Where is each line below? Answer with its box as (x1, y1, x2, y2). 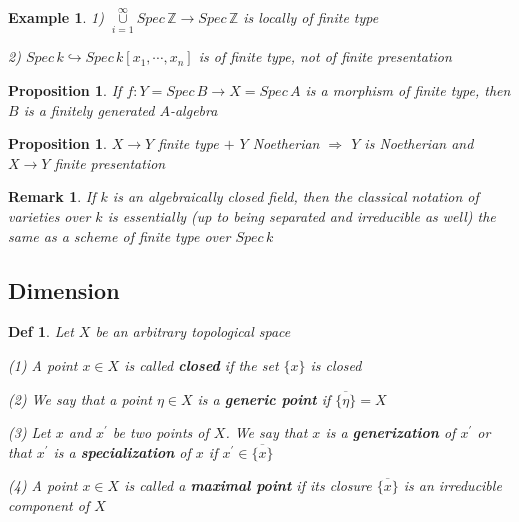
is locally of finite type (243, 7, 379, 28)
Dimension (8, 274, 120, 305)
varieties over (8, 206, 91, 226)
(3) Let (8, 422, 51, 443)
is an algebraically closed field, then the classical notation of (112, 186, 479, 207)
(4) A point (8, 475, 78, 496)
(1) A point (8, 354, 78, 375)
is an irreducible (403, 475, 502, 496)
